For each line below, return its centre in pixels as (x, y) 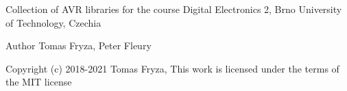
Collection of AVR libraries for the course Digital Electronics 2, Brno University (174, 9)
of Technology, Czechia (53, 22)
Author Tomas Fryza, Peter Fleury (79, 45)
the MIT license (39, 82)
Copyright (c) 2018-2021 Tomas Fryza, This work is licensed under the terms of (172, 68)
